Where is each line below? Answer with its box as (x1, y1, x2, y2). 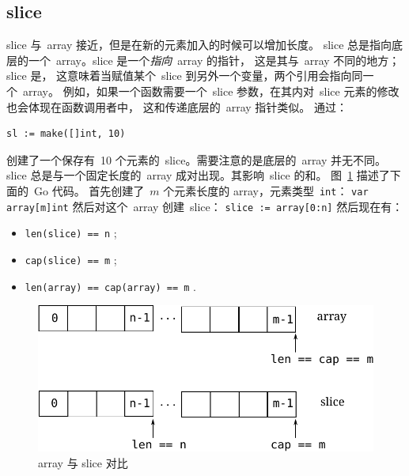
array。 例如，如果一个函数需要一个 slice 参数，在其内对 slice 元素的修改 (22, 82, 400, 99)
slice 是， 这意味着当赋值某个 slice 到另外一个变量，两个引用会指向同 (6, 67, 363, 84)
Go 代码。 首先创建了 (33, 182, 145, 198)
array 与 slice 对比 (38, 454, 128, 470)
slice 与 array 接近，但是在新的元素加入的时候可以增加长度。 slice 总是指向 (6, 36, 392, 53)
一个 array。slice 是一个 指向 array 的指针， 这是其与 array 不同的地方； (28, 51, 400, 68)
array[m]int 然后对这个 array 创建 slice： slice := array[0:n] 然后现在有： (6, 198, 403, 214)
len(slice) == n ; (25, 225, 117, 241)
